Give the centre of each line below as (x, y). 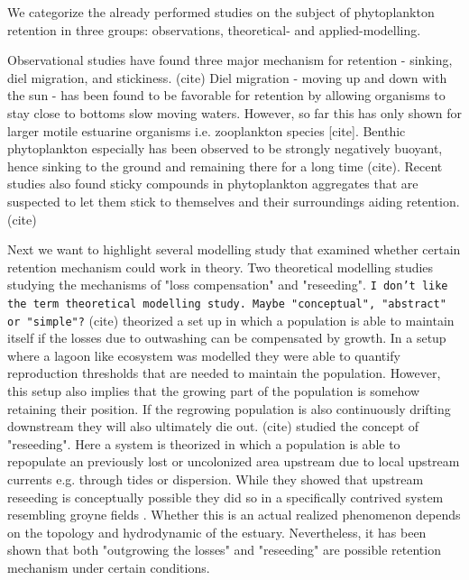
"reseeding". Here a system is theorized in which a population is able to (204, 443)
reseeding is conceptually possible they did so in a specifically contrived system (225, 497)
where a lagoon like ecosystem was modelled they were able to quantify (204, 355)
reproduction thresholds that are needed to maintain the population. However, (224, 373)
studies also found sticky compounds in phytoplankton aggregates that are (213, 184)
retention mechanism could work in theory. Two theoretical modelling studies (221, 267)
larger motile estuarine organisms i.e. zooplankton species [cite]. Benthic (207, 130)
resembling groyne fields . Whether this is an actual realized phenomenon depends (234, 515)
